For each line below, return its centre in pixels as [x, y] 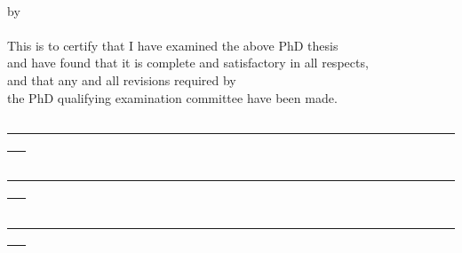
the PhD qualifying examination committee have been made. [172, 97]
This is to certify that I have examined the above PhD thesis [173, 45]
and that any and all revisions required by [122, 79]
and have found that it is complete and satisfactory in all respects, [188, 63]
